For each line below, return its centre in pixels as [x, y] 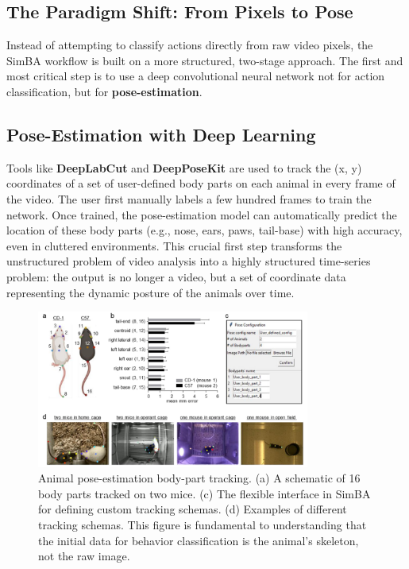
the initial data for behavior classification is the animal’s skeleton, [199, 540]
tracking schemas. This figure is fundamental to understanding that [203, 524]
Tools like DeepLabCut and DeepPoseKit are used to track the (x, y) [184, 167]
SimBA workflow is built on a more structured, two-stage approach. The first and [205, 60]
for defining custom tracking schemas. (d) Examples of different [193, 509]
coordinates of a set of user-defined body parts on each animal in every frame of [201, 183]
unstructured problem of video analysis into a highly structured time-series [189, 261]
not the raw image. [84, 556]
